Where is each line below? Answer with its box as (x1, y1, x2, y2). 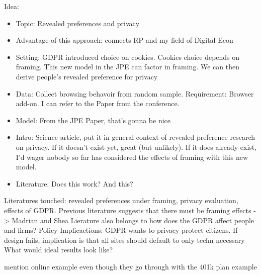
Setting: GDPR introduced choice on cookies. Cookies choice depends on (16, 51, 240, 62)
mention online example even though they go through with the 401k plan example (4, 261, 257, 271)
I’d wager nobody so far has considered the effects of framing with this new (16, 151, 248, 162)
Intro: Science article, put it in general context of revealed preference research (16, 132, 255, 142)
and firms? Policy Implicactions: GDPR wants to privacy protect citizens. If (4, 225, 238, 235)
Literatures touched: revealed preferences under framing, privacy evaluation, (4, 195, 238, 206)
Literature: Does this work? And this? (16, 178, 133, 189)
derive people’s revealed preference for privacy (16, 71, 158, 81)
